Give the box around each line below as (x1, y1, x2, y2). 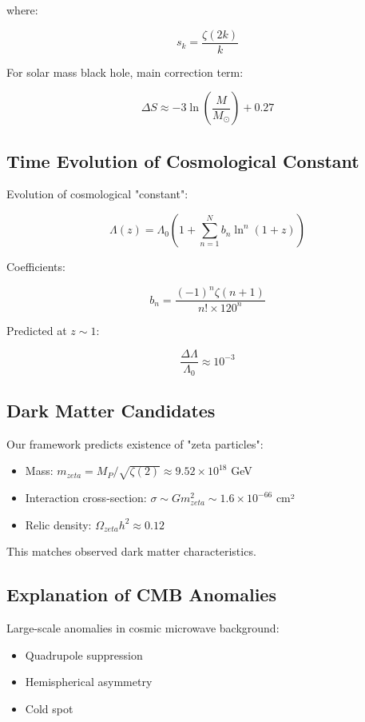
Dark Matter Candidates (6, 398, 216, 423)
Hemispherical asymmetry (25, 673, 153, 690)
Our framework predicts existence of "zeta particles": (6, 435, 264, 452)
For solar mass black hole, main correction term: (6, 63, 244, 80)
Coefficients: (6, 258, 65, 275)
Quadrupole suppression (25, 646, 143, 663)
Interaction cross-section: (25, 489, 147, 506)
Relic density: (25, 516, 92, 533)
